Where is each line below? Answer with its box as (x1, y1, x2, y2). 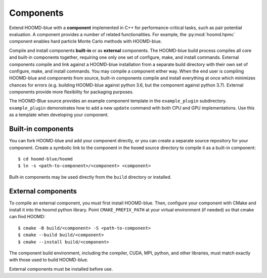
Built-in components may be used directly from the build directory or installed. (9, 174, 172, 180)
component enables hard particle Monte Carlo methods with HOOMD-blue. (9, 39, 162, 44)
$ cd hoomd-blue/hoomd (18, 156, 73, 161)
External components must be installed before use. (9, 266, 113, 272)
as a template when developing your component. (9, 112, 109, 118)
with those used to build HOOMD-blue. (9, 257, 89, 263)
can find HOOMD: (9, 214, 45, 220)
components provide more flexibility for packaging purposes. (9, 89, 133, 95)
